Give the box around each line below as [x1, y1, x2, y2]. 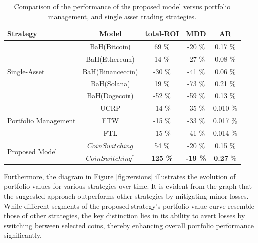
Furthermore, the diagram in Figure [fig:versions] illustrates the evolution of [4, 171, 236, 181]
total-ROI [145, 28, 179, 39]
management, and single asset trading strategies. [48, 11, 197, 21]
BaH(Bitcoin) [90, 41, 131, 52]
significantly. [4, 230, 42, 240]
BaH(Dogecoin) [87, 90, 134, 101]
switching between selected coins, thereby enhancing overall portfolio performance [4, 220, 254, 230]
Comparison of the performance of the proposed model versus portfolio [14, 1, 231, 11]
